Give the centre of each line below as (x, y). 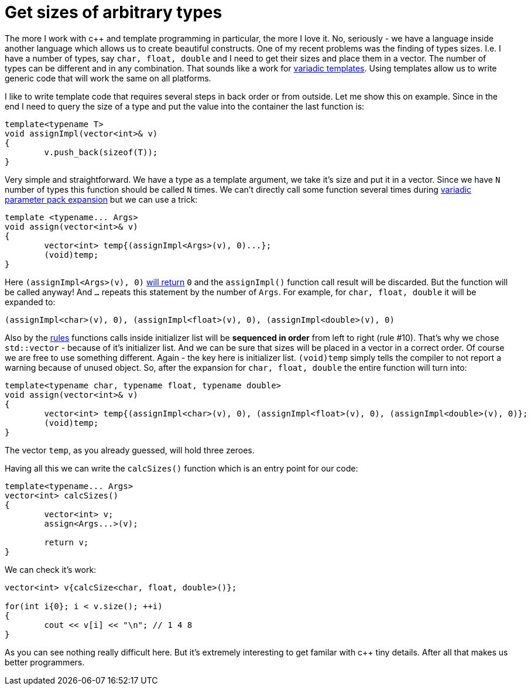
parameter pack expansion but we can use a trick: (101, 199)
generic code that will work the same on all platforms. (108, 78)
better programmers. (45, 662)
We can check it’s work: (51, 569)
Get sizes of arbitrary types (114, 12)
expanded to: (30, 302)
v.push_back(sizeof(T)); (101, 152)
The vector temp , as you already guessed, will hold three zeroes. (130, 450)
